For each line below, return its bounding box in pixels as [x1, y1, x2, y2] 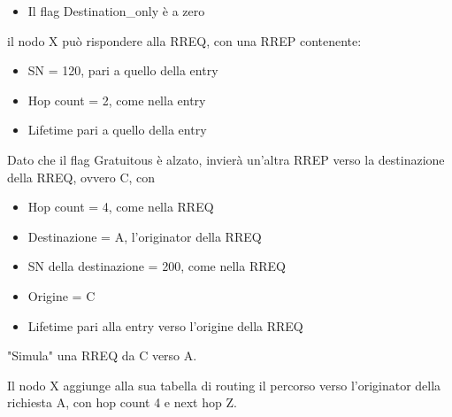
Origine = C [27, 286, 96, 305]
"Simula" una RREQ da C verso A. [7, 346, 197, 365]
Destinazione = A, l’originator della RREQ [27, 227, 262, 245]
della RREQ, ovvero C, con [7, 167, 156, 186]
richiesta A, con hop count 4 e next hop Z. [7, 393, 237, 412]
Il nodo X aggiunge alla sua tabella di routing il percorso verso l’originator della [7, 375, 441, 394]
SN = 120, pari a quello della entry [27, 61, 218, 80]
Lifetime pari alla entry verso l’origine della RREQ [27, 316, 303, 335]
